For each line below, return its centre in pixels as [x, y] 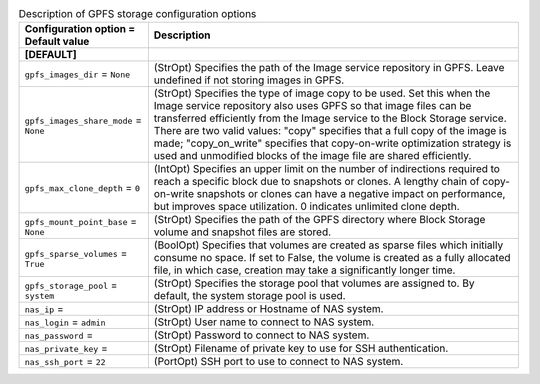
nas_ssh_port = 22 [65, 362]
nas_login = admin [65, 322]
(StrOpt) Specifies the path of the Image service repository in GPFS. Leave [329, 68]
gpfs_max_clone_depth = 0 [82, 188]
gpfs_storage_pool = [71, 285]
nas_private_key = [66, 348]
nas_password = [59, 335]
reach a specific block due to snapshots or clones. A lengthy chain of [316, 182]
